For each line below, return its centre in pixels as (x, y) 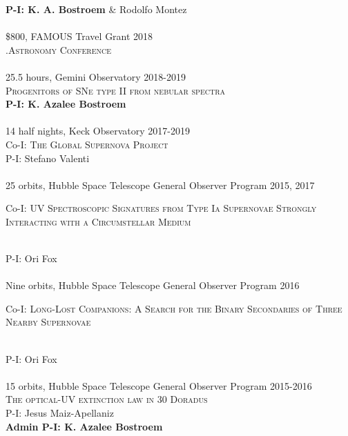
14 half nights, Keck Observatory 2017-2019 (98, 131)
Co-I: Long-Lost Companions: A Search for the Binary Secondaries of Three (174, 308)
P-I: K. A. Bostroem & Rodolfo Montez (96, 9)
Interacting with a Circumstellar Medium (98, 221)
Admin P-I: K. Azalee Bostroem (84, 426)
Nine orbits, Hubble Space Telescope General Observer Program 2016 (153, 285)
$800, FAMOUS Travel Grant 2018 (79, 36)
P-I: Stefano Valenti (48, 158)
